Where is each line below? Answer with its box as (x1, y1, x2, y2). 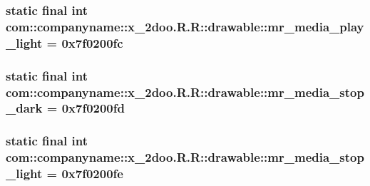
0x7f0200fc (61, 33, 123, 51)
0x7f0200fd (61, 99, 125, 117)
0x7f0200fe (61, 165, 123, 182)
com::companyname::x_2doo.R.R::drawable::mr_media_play (6, 17, 364, 35)
